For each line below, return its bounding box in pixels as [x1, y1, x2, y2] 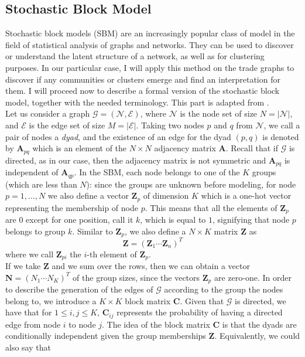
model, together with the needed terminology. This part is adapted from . [5, 96, 269, 108]
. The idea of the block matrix [102, 318, 210, 330]
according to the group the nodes [164, 283, 283, 295]
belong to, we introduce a [5, 294, 97, 307]
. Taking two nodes [136, 118, 204, 131]
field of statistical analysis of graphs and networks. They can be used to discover [5, 38, 294, 50]
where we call [5, 247, 54, 260]
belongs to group [5, 225, 66, 237]
